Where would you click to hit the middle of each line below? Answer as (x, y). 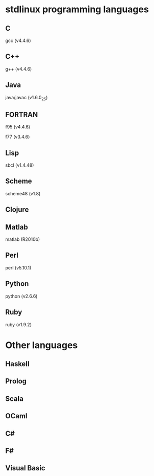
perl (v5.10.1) (18, 267)
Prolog (16, 381)
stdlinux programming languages (77, 9)
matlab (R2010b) (23, 239)
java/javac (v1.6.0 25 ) (27, 98)
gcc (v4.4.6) (18, 40)
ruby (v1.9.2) (19, 324)
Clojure (17, 210)
